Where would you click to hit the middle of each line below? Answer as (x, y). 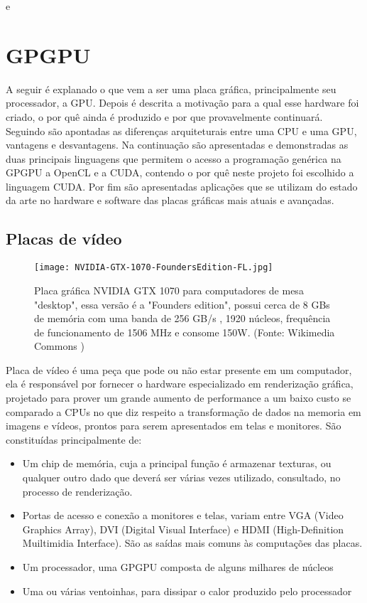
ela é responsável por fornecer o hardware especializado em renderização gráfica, (180, 384)
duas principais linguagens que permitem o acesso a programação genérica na (174, 158)
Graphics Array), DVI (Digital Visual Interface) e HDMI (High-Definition (183, 529)
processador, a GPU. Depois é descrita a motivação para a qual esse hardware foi (182, 103)
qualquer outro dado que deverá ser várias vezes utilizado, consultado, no (181, 477)
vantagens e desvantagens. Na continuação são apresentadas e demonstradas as (177, 145)
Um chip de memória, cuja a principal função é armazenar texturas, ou (177, 463)
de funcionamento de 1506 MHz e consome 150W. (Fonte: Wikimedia (185, 332)
